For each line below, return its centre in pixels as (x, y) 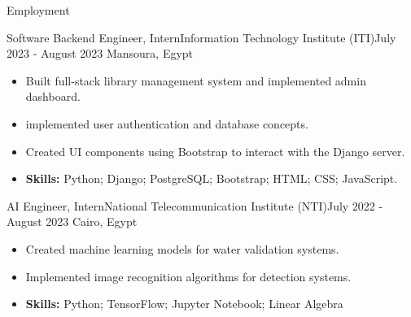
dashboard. (53, 96)
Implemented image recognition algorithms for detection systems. (188, 276)
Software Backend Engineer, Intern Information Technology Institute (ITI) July (201, 37)
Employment (38, 10)
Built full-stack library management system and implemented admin (196, 80)
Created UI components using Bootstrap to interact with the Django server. (215, 151)
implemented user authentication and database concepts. (167, 123)
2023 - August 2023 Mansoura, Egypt (100, 53)
